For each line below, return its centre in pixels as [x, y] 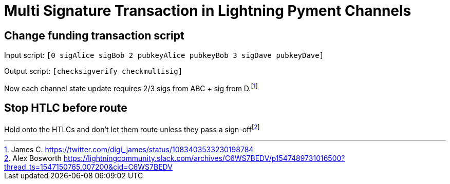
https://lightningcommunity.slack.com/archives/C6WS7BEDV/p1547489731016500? [204, 158]
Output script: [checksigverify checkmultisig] [93, 71]
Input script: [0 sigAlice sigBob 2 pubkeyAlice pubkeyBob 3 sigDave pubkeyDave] [164, 55]
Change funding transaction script [94, 35]
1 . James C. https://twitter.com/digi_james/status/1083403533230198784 [129, 150]
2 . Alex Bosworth [33, 158]
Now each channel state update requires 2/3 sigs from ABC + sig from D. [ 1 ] [131, 88]
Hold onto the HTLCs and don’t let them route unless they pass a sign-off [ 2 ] [132, 128]
